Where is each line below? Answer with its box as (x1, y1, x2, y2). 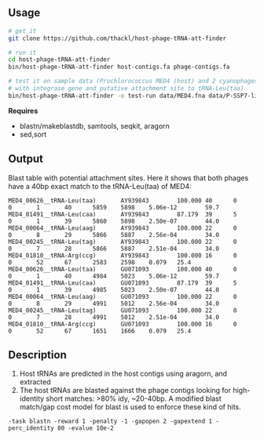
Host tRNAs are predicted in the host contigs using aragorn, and (19, 369, 228, 379)
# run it (8, 49, 37, 56)
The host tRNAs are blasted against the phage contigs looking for (19, 386, 232, 395)
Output (8, 152, 43, 165)
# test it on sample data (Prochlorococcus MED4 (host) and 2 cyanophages (8, 78, 258, 85)
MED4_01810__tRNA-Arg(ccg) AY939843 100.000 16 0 (8, 251, 237, 260)
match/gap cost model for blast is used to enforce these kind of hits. (19, 402, 241, 412)
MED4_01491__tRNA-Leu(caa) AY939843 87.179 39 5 (8, 210, 237, 218)
